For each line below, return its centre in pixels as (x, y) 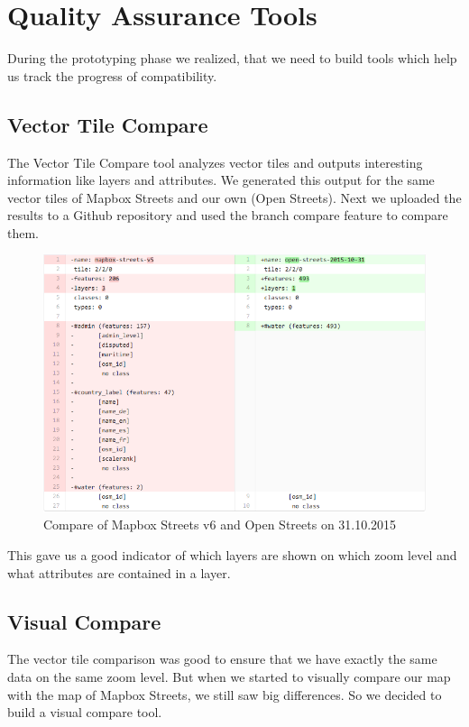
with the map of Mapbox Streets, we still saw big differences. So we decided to (225, 694)
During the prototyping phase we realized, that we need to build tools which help (232, 58)
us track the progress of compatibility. (112, 75)
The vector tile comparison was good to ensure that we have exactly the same (222, 659)
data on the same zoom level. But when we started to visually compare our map (229, 677)
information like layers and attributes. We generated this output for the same (221, 180)
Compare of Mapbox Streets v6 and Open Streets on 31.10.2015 (220, 525)
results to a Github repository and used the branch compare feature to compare (228, 215)
